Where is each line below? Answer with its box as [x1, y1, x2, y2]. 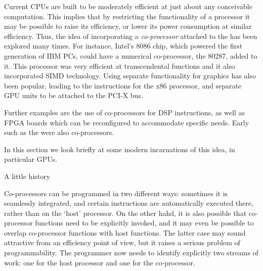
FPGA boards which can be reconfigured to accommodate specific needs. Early [4, 117, 249, 127]
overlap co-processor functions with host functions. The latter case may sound [4, 227, 246, 238]
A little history [4, 170, 51, 181]
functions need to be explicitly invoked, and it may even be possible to [35, 217, 254, 228]
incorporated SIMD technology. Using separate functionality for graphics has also [4, 70, 256, 81]
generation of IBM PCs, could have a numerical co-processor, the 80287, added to [4, 50, 257, 61]
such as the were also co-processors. [4, 127, 114, 138]
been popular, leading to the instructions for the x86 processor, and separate [4, 80, 242, 91]
